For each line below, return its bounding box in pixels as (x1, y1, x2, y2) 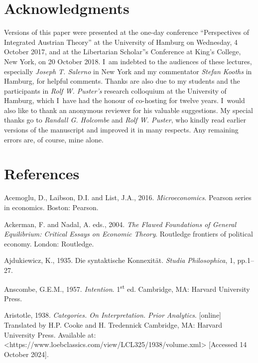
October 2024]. (4, 349, 49, 359)
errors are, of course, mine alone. (4, 134, 104, 144)
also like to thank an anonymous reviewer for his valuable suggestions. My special (4, 105, 253, 115)
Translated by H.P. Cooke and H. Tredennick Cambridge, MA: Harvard (4, 319, 223, 330)
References (4, 163, 80, 184)
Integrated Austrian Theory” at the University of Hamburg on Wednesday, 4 (4, 36, 238, 47)
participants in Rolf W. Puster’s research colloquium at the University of (4, 85, 227, 96)
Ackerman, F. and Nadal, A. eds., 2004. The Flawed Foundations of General (4, 219, 237, 229)
